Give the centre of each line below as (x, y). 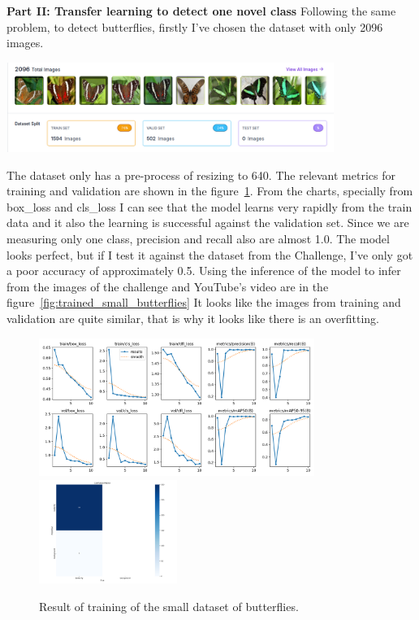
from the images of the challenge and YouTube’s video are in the (168, 286)
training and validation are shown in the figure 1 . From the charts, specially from (210, 191)
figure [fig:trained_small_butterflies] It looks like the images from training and (204, 302)
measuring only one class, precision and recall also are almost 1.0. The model (198, 238)
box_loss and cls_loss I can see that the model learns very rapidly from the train (209, 206)
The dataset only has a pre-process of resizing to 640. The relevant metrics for (201, 175)
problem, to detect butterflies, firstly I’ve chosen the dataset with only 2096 (195, 26)
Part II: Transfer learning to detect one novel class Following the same (201, 11)
